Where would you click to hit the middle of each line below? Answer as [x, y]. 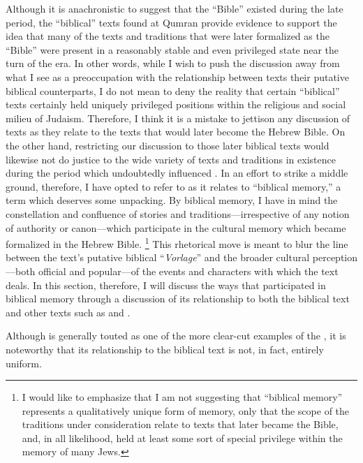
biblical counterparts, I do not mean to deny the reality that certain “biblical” [173, 90]
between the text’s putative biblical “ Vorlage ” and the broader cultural [158, 257]
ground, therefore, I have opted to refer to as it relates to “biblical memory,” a [173, 186]
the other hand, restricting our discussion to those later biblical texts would [168, 145]
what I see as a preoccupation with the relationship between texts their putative [177, 76]
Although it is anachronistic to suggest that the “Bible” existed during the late [175, 8]
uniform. [24, 363]
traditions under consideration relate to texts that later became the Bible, [180, 424]
